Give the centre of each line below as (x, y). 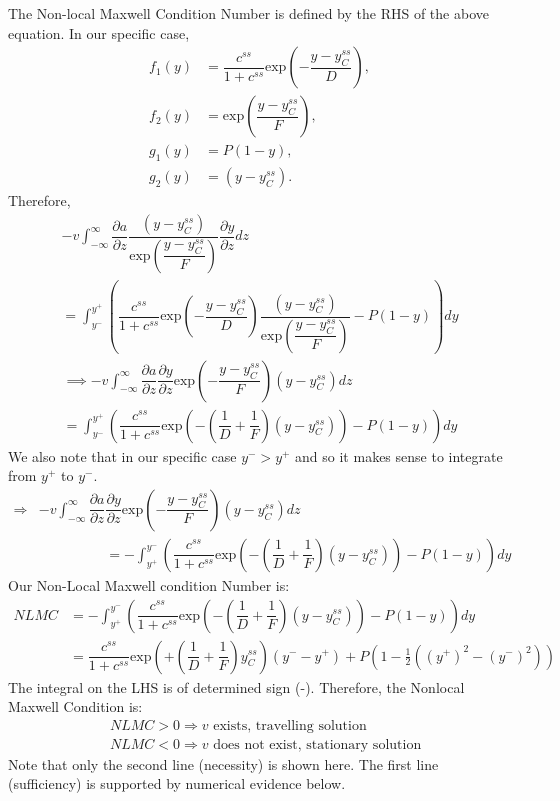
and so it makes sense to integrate (399, 455)
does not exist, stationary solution (317, 744)
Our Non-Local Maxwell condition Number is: (149, 584)
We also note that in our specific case (122, 455)
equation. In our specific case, (99, 32)
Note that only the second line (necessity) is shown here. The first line (223, 763)
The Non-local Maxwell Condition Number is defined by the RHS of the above (248, 13)
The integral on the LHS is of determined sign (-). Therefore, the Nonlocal (236, 686)
